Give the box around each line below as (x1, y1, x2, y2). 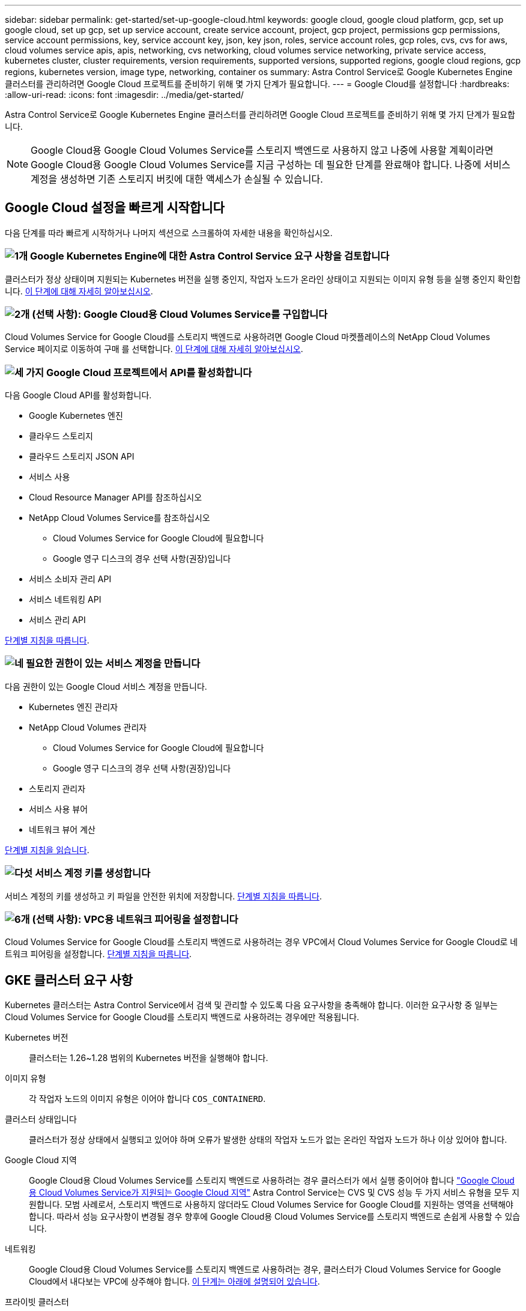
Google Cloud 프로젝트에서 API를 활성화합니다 (46, 366, 252, 379)
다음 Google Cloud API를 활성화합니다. (5, 390, 152, 401)
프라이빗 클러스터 (5, 1297, 69, 1307)
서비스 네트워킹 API (29, 594, 101, 605)
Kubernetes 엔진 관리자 (29, 701, 118, 712)
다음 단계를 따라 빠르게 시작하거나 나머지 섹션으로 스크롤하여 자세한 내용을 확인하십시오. (5, 227, 333, 238)
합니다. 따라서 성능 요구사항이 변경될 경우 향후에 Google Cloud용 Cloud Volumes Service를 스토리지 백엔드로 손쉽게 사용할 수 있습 (29, 1211, 521, 1222)
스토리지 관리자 (29, 783, 86, 794)
